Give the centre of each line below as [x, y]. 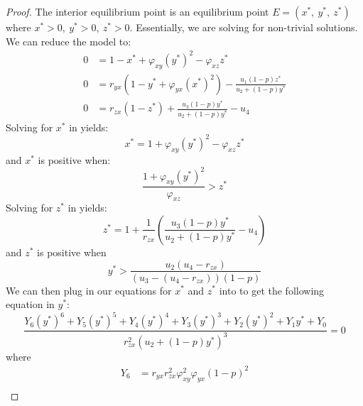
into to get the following [272, 290]
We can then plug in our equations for [89, 290]
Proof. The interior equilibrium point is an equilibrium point [137, 11]
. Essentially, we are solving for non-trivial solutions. [244, 27]
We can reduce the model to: [69, 41]
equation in [30, 304]
